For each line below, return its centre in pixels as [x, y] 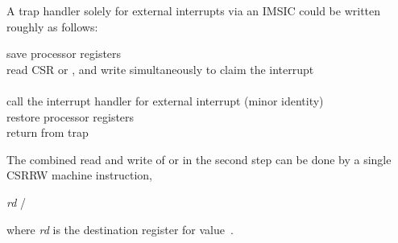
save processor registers [64, 54]
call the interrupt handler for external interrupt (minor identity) [165, 100]
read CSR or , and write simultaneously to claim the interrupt [160, 69]
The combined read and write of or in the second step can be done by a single [199, 159]
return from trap [48, 132]
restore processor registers [70, 116]
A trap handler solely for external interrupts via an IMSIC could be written [194, 10]
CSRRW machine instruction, [79, 175]
